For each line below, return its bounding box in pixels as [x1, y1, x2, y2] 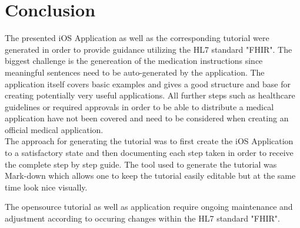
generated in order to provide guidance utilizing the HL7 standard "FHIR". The [5, 43, 292, 55]
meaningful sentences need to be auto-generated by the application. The [5, 66, 265, 78]
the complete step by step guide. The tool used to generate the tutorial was [5, 158, 277, 170]
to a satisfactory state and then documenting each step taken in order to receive [5, 147, 294, 159]
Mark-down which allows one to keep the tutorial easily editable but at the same [5, 169, 296, 182]
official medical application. [5, 123, 104, 135]
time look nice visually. [5, 181, 88, 193]
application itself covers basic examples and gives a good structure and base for [5, 77, 291, 90]
